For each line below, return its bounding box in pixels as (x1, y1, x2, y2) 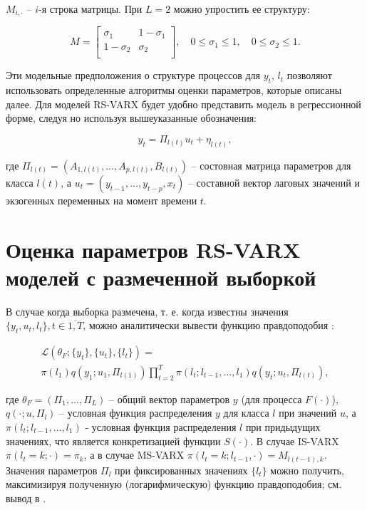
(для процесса (241, 391, 302, 406)
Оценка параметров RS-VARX (6, 234, 301, 264)
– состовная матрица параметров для (191, 157, 351, 172)
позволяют (286, 68, 332, 83)
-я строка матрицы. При (38, 1, 143, 16)
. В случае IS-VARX (250, 433, 339, 448)
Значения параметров (6, 462, 98, 477)
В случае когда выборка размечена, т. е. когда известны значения (6, 303, 289, 318)
